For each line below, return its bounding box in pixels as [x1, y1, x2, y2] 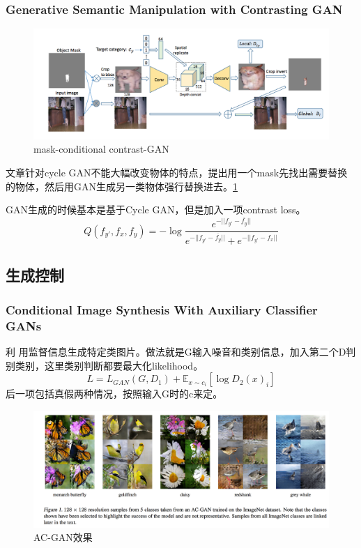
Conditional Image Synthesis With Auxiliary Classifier [6, 300, 318, 318]
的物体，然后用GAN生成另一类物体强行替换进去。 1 [6, 178, 238, 193]
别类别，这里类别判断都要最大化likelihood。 [6, 358, 203, 372]
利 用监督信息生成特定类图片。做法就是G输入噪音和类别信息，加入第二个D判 [6, 344, 356, 358]
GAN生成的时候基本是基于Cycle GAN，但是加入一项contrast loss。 [6, 202, 306, 217]
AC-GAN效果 [33, 530, 93, 545]
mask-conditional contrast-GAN [33, 142, 169, 156]
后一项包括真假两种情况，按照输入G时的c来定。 [6, 386, 223, 401]
